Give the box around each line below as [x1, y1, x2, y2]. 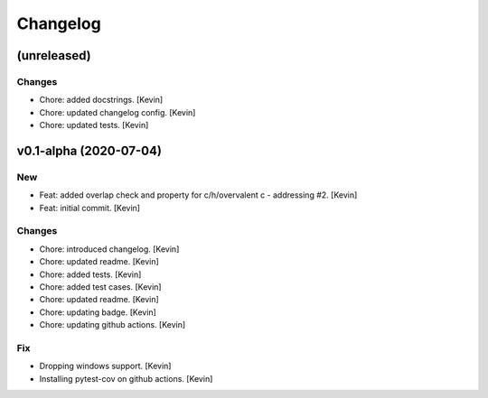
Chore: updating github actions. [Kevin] [39, 319, 186, 330]
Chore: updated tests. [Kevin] [39, 120, 149, 131]
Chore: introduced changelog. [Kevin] [39, 244, 180, 255]
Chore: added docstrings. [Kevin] [39, 95, 164, 106]
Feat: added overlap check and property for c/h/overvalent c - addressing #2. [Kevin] [39, 190, 358, 200]
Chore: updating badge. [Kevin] [39, 307, 157, 318]
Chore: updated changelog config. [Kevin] [39, 106, 196, 117]
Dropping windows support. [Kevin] [39, 361, 172, 372]
